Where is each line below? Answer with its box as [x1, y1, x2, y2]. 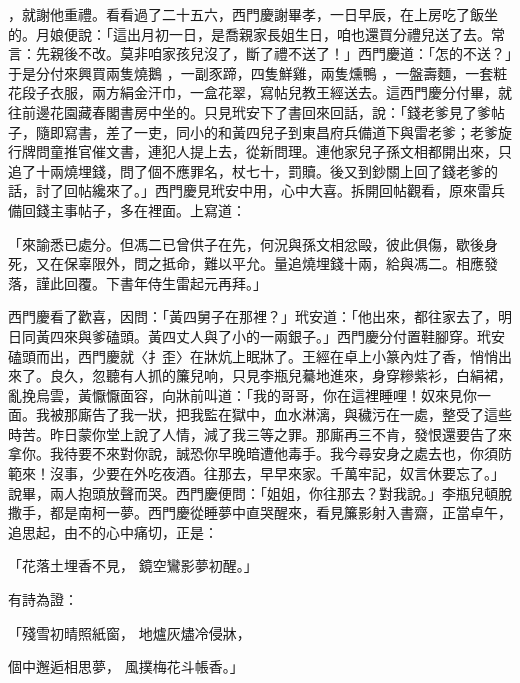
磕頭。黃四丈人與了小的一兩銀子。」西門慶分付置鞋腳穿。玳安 [105, 325, 505, 346]
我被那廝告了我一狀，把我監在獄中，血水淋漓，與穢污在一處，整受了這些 [35, 404, 512, 425]
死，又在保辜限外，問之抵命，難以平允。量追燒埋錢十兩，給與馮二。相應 [8, 253, 484, 274]
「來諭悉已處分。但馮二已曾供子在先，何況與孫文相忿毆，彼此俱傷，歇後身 [8, 233, 498, 254]
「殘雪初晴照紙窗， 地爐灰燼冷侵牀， [8, 622, 251, 643]
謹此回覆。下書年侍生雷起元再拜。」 [35, 272, 267, 293]
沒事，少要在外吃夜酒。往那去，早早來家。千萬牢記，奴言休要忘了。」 [49, 463, 505, 484]
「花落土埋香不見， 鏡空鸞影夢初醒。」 [8, 555, 258, 576]
